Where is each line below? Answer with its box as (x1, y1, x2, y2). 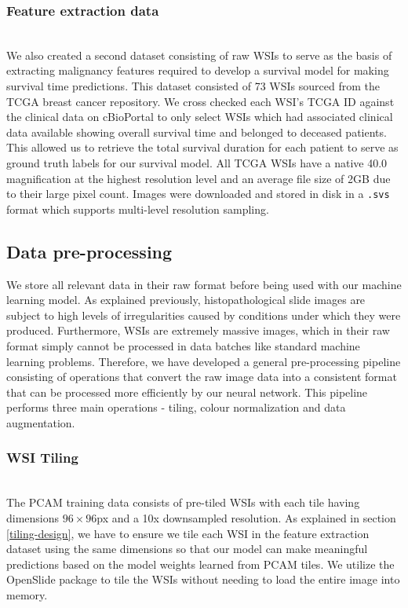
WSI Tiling (6, 448, 78, 467)
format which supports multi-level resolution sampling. (6, 200, 269, 217)
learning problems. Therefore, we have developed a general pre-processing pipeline (6, 353, 401, 369)
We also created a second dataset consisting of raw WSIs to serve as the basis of (6, 46, 392, 63)
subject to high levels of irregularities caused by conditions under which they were (6, 306, 401, 323)
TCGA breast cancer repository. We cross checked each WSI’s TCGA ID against (6, 93, 395, 109)
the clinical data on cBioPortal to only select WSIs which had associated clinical (6, 108, 393, 125)
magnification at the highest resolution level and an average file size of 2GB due (6, 170, 391, 186)
